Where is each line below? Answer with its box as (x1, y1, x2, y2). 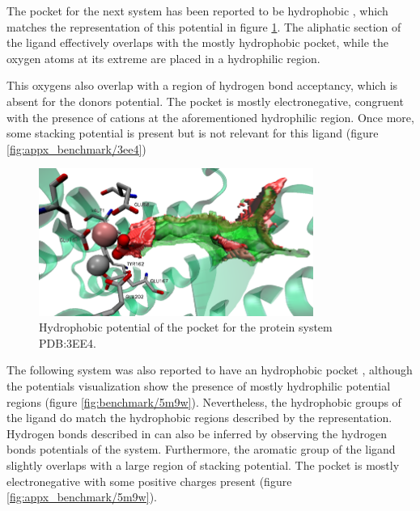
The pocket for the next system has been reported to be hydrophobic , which (6, 2, 388, 19)
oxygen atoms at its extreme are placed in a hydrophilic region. (6, 49, 320, 66)
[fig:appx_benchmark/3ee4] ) (6, 140, 146, 157)
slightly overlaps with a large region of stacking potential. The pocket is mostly (6, 456, 400, 473)
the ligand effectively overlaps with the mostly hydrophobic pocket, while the (6, 34, 388, 51)
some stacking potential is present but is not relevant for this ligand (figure (6, 125, 379, 141)
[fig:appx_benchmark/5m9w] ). (6, 488, 157, 505)
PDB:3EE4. (39, 334, 96, 351)
